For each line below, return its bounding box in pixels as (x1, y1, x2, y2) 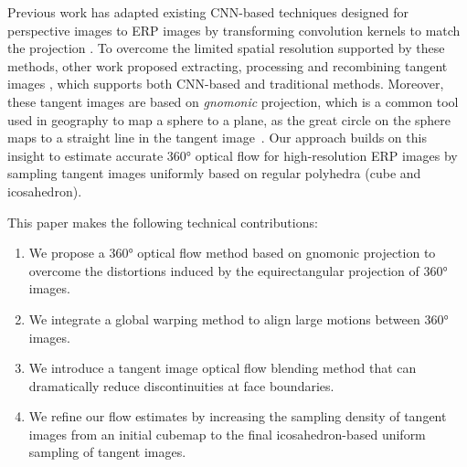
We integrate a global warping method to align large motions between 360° (28, 309, 449, 328)
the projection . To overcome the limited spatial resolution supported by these (7, 38, 445, 58)
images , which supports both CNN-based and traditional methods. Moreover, (7, 74, 444, 93)
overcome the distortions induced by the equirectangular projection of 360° (28, 260, 448, 280)
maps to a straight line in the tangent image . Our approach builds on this (7, 128, 427, 147)
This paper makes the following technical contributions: (7, 212, 318, 231)
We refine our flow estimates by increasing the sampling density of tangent (28, 407, 447, 426)
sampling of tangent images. (28, 442, 186, 462)
